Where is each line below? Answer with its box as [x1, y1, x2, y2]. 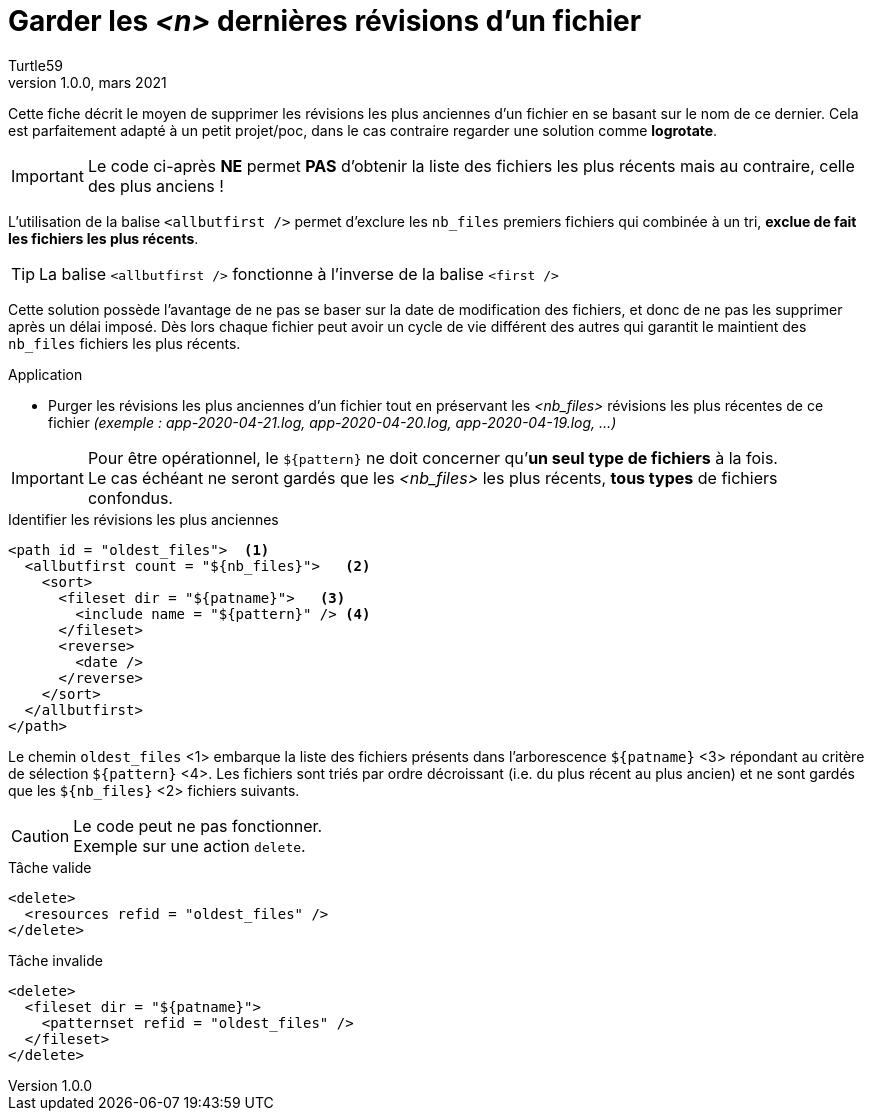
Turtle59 [8, 56, 63, 74]
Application [8, 365, 83, 383]
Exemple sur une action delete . [73, 835, 306, 856]
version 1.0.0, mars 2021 [8, 73, 167, 91]
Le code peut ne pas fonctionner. [73, 815, 323, 836]
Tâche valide [8, 858, 92, 876]
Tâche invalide [8, 951, 103, 969]
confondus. [87, 487, 173, 508]
